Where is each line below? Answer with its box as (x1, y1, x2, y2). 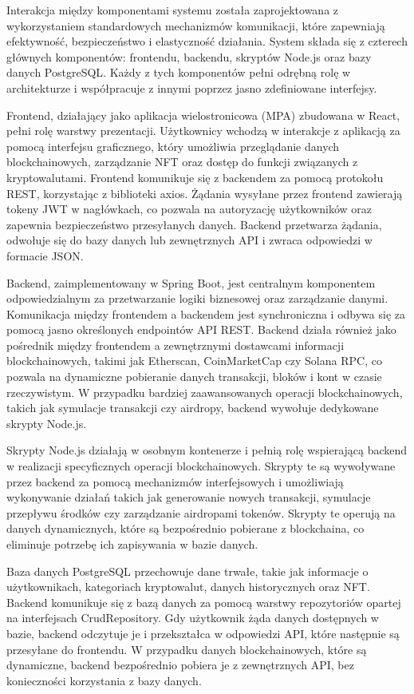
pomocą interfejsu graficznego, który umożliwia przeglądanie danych (6, 137, 340, 154)
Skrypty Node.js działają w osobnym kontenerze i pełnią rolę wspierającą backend (6, 442, 408, 458)
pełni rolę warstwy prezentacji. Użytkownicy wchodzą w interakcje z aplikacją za (6, 122, 400, 139)
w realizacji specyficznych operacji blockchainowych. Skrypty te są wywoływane (6, 458, 396, 474)
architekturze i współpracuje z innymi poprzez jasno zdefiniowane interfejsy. (6, 79, 377, 96)
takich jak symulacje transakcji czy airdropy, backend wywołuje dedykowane (6, 399, 379, 416)
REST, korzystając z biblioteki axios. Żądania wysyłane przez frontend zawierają (6, 184, 403, 201)
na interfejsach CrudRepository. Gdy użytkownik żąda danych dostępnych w (6, 609, 379, 626)
